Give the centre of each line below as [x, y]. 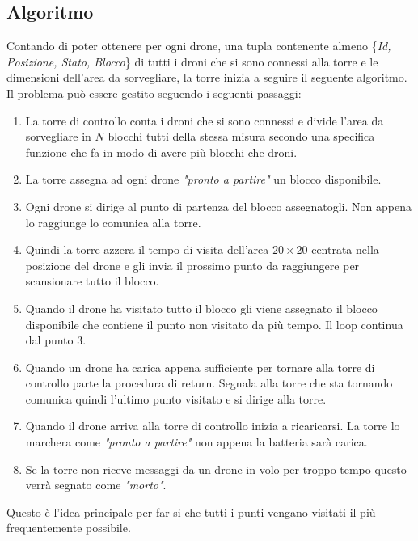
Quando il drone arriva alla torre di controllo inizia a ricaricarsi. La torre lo [213, 426]
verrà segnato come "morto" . [96, 485]
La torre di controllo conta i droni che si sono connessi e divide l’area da [205, 120]
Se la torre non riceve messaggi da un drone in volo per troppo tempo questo [216, 469]
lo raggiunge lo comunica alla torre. [113, 222]
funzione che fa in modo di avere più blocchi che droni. [161, 152]
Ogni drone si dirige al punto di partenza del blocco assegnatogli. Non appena [218, 206]
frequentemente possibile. [69, 528]
